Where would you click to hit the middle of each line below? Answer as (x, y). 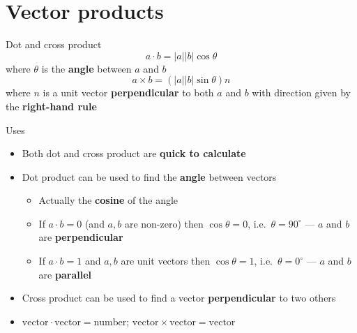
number (110, 322)
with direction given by (301, 92)
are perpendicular (81, 237)
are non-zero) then (164, 223)
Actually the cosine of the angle (108, 200)
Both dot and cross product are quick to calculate (134, 153)
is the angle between (86, 68)
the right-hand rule (51, 106)
